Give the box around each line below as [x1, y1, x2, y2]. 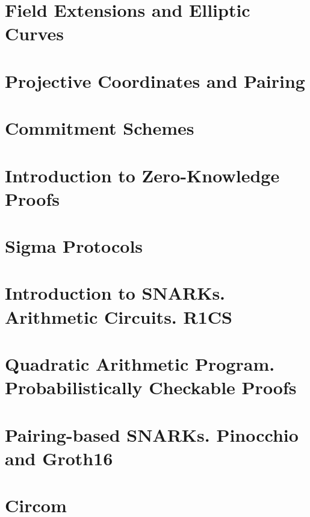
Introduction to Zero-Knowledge [5, 163, 280, 187]
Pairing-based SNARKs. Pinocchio [5, 422, 299, 447]
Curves [5, 21, 64, 46]
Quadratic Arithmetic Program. [5, 351, 275, 376]
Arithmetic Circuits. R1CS [5, 304, 232, 329]
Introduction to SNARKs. [5, 280, 226, 305]
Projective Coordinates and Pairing [5, 68, 305, 93]
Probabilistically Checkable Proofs [5, 375, 297, 400]
